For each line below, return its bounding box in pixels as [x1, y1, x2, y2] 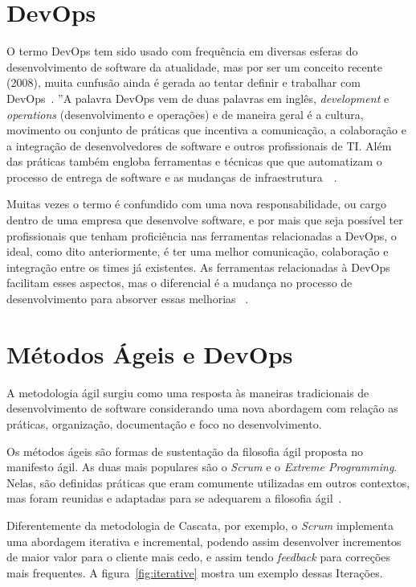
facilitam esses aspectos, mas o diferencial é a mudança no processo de [6, 274, 353, 291]
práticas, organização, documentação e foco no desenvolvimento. [6, 415, 322, 432]
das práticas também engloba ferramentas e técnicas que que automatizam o [6, 153, 382, 170]
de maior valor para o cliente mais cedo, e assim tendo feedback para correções [6, 548, 391, 565]
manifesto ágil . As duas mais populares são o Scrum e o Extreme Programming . [6, 458, 398, 475]
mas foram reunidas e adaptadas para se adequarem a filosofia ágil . [6, 490, 342, 507]
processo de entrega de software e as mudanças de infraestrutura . [6, 168, 337, 185]
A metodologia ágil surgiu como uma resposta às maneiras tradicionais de [6, 384, 369, 400]
